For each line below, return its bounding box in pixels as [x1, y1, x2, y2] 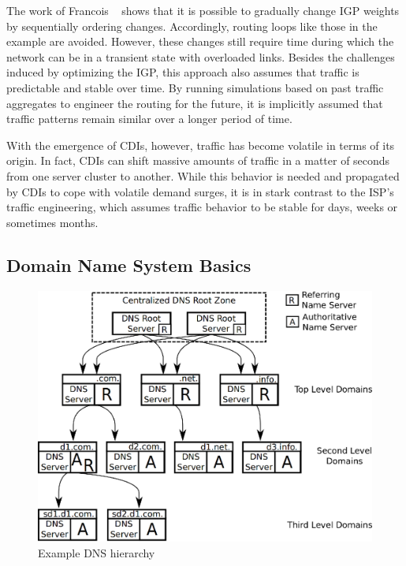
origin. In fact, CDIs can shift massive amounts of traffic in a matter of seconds [6, 152, 390, 169]
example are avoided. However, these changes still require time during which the [6, 33, 394, 50]
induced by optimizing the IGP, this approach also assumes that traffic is [6, 64, 359, 80]
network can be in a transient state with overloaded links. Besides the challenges [6, 48, 395, 65]
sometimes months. [6, 214, 99, 230]
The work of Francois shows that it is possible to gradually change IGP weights [6, 2, 400, 18]
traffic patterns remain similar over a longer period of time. [6, 110, 292, 127]
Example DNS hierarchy [38, 544, 155, 560]
